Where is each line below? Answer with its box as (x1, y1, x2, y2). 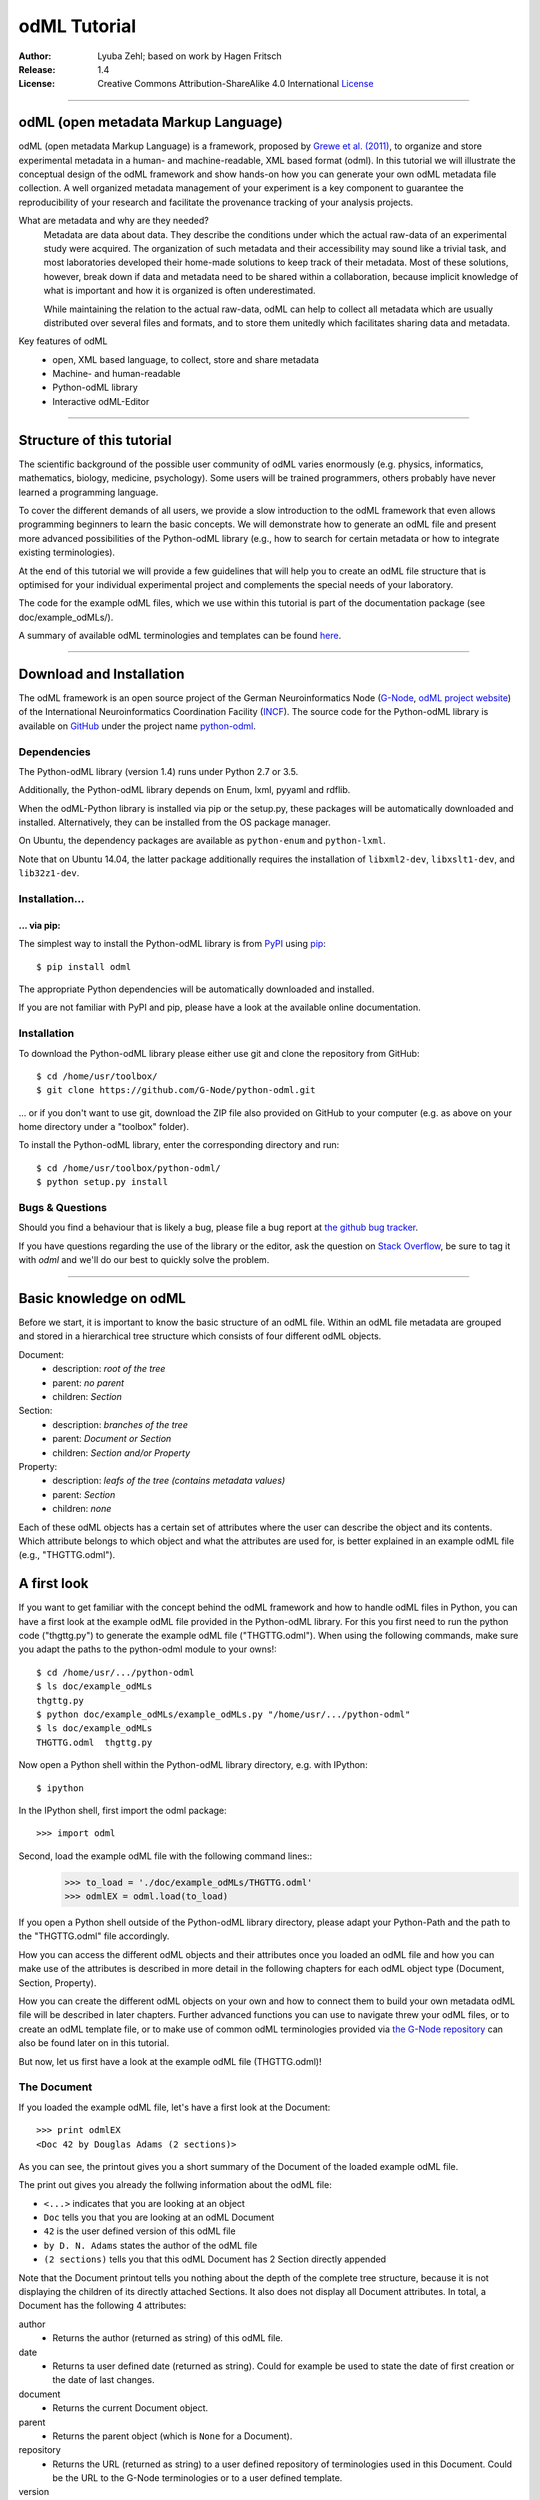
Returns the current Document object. (52, 2402, 209, 2414)
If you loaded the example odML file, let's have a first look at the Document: (18, 2101, 331, 2113)
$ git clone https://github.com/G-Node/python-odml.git (36, 1085, 316, 1096)
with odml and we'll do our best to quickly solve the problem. (18, 1254, 270, 1266)
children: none (52, 1503, 112, 1515)
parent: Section (52, 1488, 116, 1500)
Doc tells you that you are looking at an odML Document (43, 2211, 275, 2224)
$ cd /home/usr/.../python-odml (36, 1666, 195, 1678)
